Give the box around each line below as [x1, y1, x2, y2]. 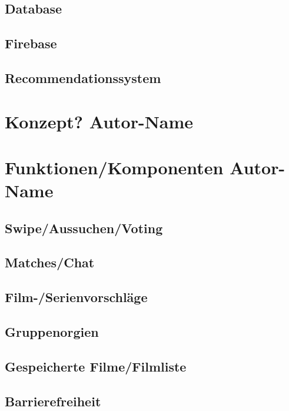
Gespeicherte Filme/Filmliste [5, 357, 187, 375]
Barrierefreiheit [5, 392, 101, 410]
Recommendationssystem [5, 68, 161, 87]
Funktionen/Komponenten [5, 155, 224, 179]
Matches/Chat [5, 253, 95, 271]
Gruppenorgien [5, 323, 99, 341]
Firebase [5, 34, 57, 52]
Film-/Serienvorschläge [5, 288, 148, 306]
